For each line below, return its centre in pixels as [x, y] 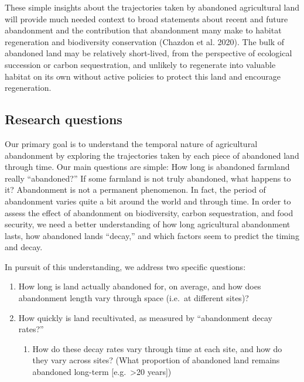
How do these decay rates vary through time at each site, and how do [157, 348]
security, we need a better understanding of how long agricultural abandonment [148, 224]
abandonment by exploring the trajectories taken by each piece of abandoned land [152, 155]
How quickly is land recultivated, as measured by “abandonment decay [145, 317]
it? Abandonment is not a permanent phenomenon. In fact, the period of [135, 190]
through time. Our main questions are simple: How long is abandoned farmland [147, 167]
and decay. [24, 247]
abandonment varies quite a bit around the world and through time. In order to [148, 201]
